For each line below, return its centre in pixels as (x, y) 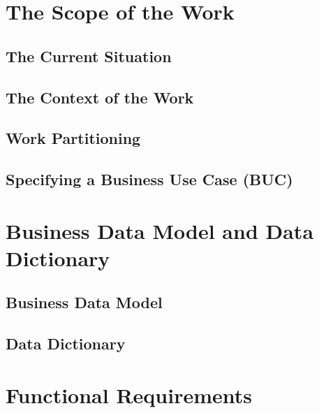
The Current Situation (89, 56)
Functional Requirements (129, 394)
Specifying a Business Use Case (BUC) (149, 179)
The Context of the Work (100, 97)
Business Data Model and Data (160, 230)
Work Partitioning (73, 138)
